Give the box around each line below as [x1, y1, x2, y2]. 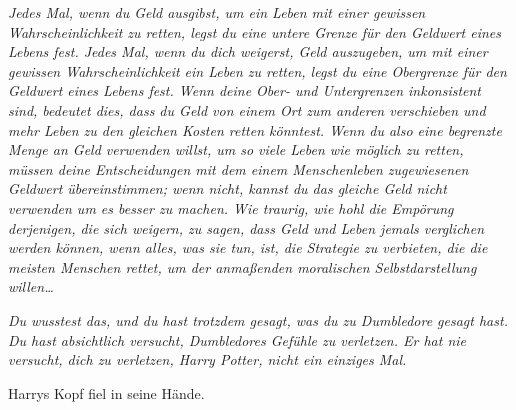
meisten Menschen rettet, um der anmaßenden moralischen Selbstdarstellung [8, 256, 477, 277]
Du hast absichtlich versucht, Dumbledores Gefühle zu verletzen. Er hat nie [8, 329, 467, 350]
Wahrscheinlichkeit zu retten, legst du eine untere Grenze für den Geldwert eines [8, 21, 501, 42]
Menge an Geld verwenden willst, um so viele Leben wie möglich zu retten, [8, 139, 464, 160]
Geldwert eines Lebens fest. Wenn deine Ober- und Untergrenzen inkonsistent [8, 80, 482, 101]
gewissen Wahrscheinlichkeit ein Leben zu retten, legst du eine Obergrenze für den [8, 60, 507, 81]
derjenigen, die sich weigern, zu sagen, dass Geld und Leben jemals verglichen [8, 217, 485, 238]
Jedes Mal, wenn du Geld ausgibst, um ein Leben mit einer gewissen [8, 2, 426, 22]
